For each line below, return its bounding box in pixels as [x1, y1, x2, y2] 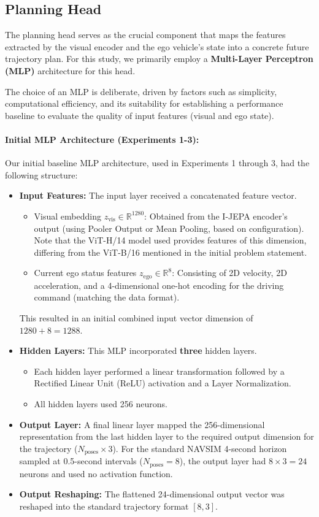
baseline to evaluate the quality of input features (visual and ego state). [5, 109, 274, 121]
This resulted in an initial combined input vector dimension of [19, 311, 253, 324]
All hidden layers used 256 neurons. [34, 397, 167, 410]
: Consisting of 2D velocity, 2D [172, 266, 287, 279]
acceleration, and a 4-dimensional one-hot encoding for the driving [34, 278, 284, 291]
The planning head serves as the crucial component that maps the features [5, 28, 286, 41]
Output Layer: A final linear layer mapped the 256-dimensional [19, 418, 265, 431]
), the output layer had [179, 454, 266, 467]
